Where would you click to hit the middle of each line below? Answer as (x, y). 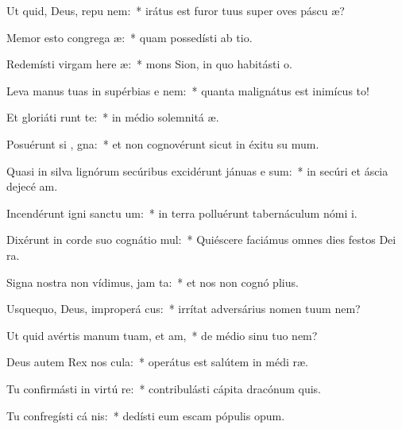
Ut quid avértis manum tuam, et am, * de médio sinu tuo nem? (162, 335)
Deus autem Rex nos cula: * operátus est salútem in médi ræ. (157, 362)
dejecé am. (32, 186)
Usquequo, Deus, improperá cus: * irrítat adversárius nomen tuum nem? (184, 309)
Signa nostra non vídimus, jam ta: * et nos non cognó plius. (153, 282)
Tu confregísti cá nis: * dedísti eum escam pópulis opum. (146, 415)
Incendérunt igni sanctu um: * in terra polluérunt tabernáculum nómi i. (182, 213)
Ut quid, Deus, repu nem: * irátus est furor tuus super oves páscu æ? (176, 10)
